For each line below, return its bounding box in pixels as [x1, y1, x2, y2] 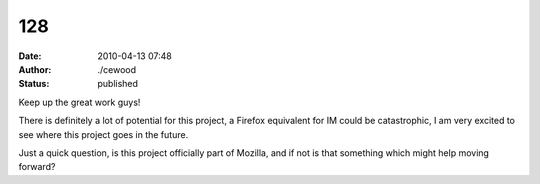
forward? [18, 161, 56, 173]
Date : [18, 50, 42, 62]
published [97, 78, 139, 90]
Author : [18, 63, 52, 75]
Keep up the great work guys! [18, 96, 141, 108]
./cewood [97, 63, 137, 75]
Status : [18, 78, 50, 90]
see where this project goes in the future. [18, 128, 189, 140]
